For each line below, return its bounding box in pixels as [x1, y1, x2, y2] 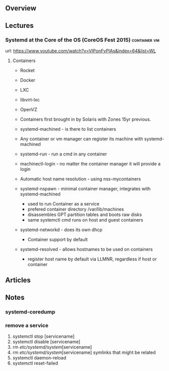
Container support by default [27, 237, 88, 243]
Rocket [20, 68, 35, 74]
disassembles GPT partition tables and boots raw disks [27, 211, 142, 218]
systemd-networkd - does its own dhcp [20, 227, 102, 233]
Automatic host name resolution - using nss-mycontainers [20, 176, 141, 182]
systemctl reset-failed [12, 360, 59, 366]
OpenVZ [20, 107, 38, 113]
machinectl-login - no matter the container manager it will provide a [20, 161, 161, 167]
